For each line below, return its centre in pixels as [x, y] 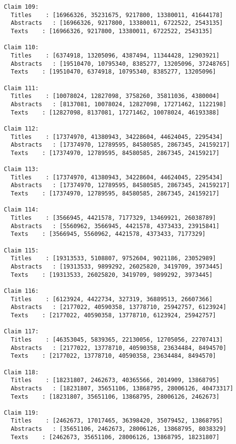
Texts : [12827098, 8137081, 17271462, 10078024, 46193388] [115, 112]
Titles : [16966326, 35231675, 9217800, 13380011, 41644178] [117, 15]
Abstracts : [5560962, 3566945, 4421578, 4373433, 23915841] [115, 226]
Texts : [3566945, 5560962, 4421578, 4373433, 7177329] [108, 234]
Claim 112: [21, 128]
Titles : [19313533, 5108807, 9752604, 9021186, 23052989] [113, 259]
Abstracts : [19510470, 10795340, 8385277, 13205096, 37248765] [120, 64]
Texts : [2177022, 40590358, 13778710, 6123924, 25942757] [113, 315]
